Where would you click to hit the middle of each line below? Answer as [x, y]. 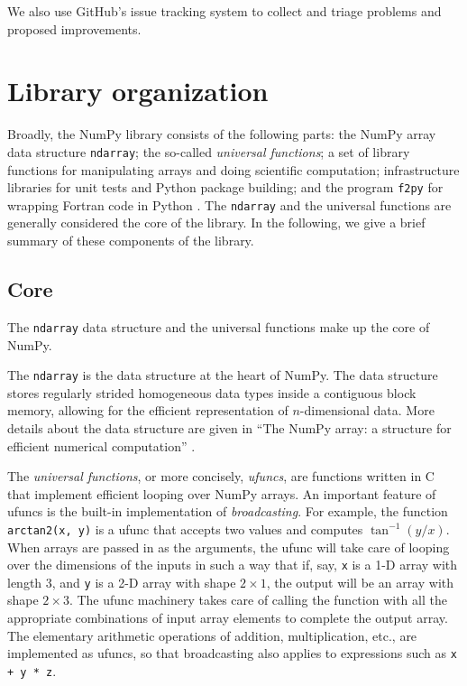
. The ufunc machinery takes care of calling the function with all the [258, 600]
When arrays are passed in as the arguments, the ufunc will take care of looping [229, 547]
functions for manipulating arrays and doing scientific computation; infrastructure [233, 169]
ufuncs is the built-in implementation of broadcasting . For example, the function [228, 511]
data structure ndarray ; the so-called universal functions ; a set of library [209, 151]
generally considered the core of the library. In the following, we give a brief [216, 222]
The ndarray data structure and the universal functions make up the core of [219, 326]
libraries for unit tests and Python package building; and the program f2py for [225, 187]
